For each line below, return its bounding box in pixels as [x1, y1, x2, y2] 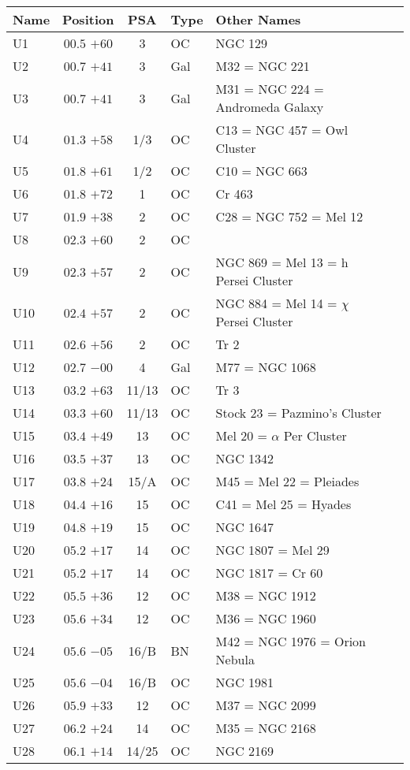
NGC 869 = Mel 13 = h [215, 253, 348, 271]
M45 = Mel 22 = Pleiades [215, 472, 360, 490]
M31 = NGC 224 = [215, 80, 324, 98]
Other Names [215, 10, 301, 28]
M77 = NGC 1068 [215, 358, 316, 376]
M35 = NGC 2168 [215, 719, 316, 737]
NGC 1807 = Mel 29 [215, 541, 330, 559]
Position [62, 10, 114, 28]
